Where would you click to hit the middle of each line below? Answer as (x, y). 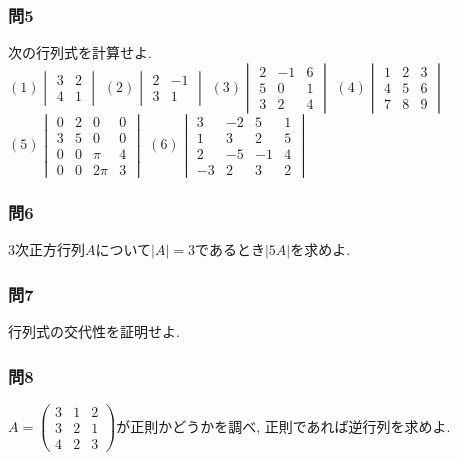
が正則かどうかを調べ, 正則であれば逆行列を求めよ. (283, 425)
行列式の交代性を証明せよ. (94, 331)
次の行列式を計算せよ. (80, 52)
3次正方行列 (46, 249)
